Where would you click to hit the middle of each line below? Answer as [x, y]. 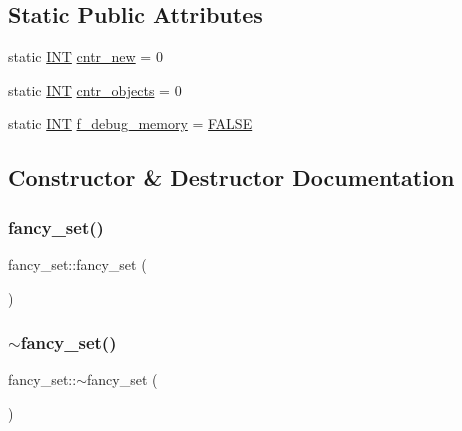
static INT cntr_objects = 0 [95, 89]
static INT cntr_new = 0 [85, 56]
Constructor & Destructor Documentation [231, 177]
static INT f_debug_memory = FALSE [130, 123]
